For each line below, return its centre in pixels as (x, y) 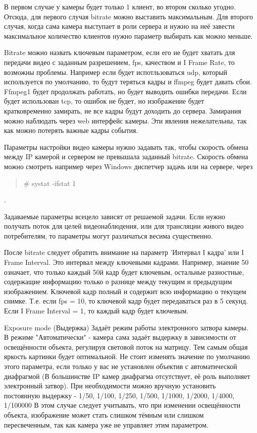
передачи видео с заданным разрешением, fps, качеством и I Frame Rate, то (119, 62)
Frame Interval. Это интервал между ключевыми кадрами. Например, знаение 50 (126, 262)
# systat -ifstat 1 (50, 183)
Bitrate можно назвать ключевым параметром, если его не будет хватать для (120, 52)
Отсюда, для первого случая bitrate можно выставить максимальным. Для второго (128, 16)
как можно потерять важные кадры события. (71, 130)
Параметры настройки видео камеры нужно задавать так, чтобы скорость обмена (126, 147)
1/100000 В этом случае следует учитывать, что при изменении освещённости (122, 405)
